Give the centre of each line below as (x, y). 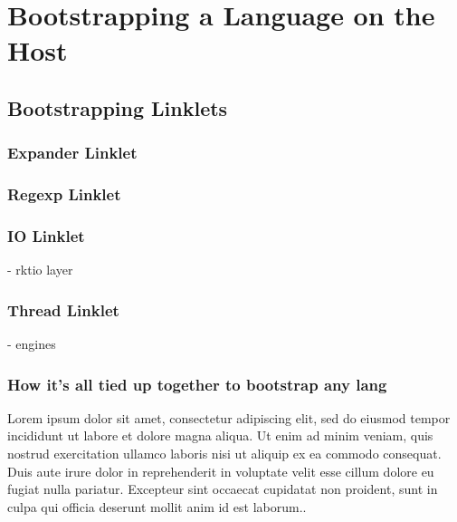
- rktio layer (40, 270)
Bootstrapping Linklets (118, 107)
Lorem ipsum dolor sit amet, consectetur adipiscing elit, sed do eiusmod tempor (229, 417)
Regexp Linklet (64, 194)
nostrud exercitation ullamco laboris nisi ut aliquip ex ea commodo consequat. (224, 454)
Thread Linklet (63, 309)
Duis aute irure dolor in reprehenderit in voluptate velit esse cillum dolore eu (221, 471)
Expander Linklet (72, 153)
